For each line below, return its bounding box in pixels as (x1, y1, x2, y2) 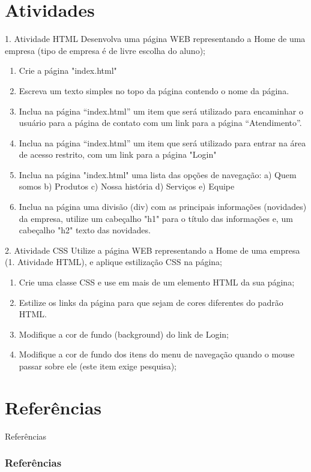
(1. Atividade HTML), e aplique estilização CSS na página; (5, 255, 222, 268)
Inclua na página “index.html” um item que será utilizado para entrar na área (19, 136, 306, 149)
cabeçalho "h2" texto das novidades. (19, 224, 151, 236)
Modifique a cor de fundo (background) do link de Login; (19, 327, 229, 340)
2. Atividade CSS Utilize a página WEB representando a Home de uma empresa (5, 243, 300, 256)
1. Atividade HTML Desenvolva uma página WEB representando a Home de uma (5, 32, 306, 45)
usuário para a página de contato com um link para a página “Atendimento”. (19, 116, 302, 129)
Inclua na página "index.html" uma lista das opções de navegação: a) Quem (19, 168, 297, 181)
